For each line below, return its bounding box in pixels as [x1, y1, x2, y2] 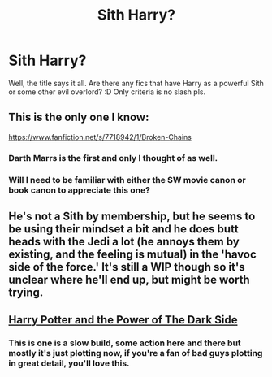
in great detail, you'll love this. [8, 357, 130, 369]
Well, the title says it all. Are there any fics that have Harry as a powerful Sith [8, 78, 264, 88]
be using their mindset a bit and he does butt [8, 222, 239, 236]
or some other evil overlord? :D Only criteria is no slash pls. [8, 87, 205, 97]
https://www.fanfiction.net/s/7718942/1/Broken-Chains [8, 132, 192, 141]
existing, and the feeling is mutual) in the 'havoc [8, 247, 257, 261]
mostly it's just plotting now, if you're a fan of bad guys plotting [8, 348, 263, 359]
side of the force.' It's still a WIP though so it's [8, 260, 245, 274]
